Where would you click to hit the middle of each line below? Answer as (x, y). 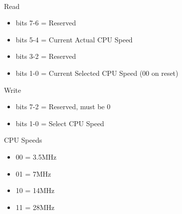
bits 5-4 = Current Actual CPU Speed (74, 39)
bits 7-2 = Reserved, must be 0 (63, 107)
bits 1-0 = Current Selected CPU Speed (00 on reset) (97, 73)
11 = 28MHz (35, 207)
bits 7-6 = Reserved (46, 23)
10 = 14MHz (35, 190)
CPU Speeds (23, 140)
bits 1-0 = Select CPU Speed (60, 123)
